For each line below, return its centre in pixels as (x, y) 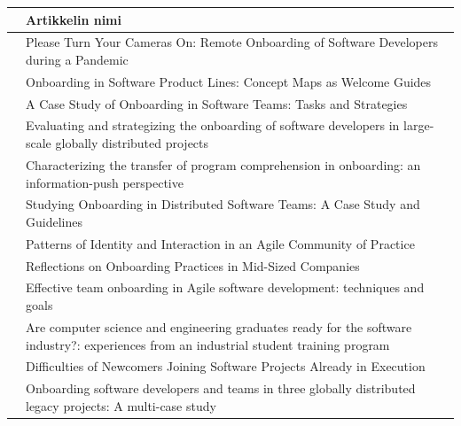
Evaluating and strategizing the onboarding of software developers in (213, 125)
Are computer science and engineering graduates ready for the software (219, 326)
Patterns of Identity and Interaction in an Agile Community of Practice (220, 243)
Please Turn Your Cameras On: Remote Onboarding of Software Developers (232, 42)
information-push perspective (105, 182)
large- (419, 125)
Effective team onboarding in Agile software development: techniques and (225, 287)
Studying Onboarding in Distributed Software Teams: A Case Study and (223, 204)
